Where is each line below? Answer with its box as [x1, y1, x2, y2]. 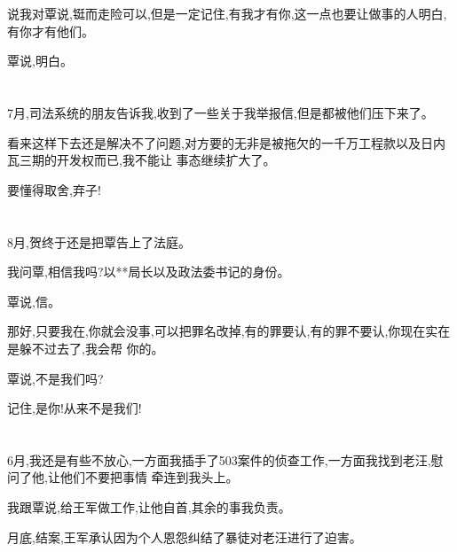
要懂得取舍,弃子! [7, 180, 101, 198]
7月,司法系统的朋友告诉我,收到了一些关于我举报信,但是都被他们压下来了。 [7, 103, 434, 121]
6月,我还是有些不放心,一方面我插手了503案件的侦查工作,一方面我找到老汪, [7, 450, 431, 469]
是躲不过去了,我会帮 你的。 [7, 338, 164, 357]
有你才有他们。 [7, 21, 94, 40]
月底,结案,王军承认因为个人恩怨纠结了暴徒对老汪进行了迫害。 [7, 527, 362, 546]
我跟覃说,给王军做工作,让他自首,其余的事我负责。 [7, 498, 291, 517]
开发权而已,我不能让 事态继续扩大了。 [56, 151, 276, 169]
